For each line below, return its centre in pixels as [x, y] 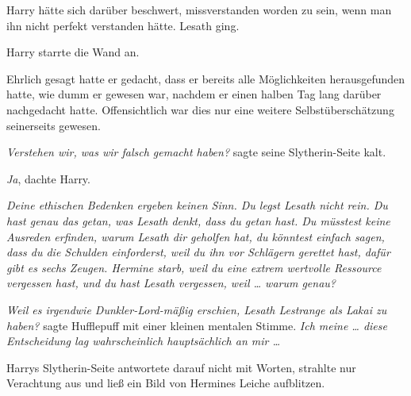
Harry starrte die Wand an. [73, 52]
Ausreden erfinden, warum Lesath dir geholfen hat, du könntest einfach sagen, [196, 236]
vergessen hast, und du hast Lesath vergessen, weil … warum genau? [171, 283]
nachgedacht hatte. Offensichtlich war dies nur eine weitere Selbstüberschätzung [200, 109]
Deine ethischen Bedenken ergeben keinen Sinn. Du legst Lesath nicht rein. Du [197, 205]
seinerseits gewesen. [54, 125]
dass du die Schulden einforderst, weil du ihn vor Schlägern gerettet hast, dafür [198, 252]
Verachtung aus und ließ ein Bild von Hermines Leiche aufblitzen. [166, 383]
